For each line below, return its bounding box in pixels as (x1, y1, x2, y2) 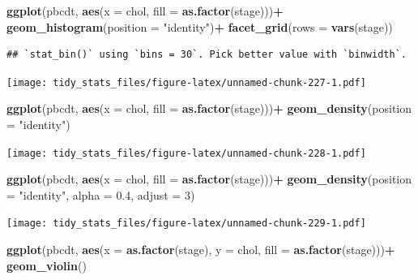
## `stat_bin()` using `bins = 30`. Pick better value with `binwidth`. (6, 49, 407, 61)
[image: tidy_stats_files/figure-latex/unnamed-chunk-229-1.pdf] (6, 218, 366, 230)
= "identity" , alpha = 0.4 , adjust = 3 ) (6, 186, 195, 203)
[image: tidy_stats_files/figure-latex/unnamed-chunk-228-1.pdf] (6, 147, 366, 159)
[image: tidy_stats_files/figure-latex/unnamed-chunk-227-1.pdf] (6, 76, 366, 88)
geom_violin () (6, 256, 87, 274)
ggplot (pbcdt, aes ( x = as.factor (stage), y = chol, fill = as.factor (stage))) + (6, 241, 395, 258)
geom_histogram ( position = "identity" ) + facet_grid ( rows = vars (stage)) (6, 18, 393, 35)
